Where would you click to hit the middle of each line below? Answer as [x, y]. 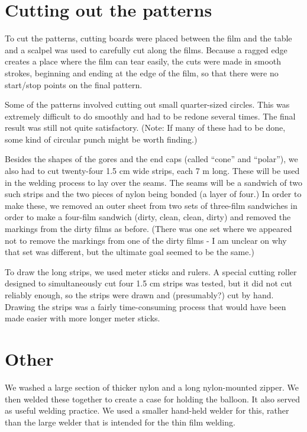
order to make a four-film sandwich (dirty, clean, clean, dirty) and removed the [148, 217]
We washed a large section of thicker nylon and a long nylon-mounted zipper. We [152, 387]
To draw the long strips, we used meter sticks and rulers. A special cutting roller [151, 271]
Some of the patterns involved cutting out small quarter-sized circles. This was [147, 104]
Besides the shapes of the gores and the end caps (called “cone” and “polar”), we [151, 159]
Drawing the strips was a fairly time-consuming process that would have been [146, 306]
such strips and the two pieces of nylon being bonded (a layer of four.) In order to [153, 194]
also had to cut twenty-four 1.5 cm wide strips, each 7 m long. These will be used [152, 171]
